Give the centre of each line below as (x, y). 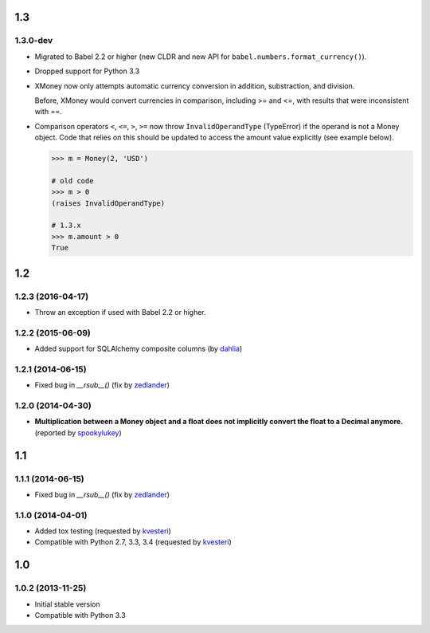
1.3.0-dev (34, 41)
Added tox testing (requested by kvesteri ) (103, 531)
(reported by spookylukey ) (78, 432)
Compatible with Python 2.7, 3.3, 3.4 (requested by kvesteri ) (133, 542)
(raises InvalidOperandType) (108, 203)
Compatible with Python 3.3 (80, 615)
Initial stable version (68, 604)
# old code (72, 181)
